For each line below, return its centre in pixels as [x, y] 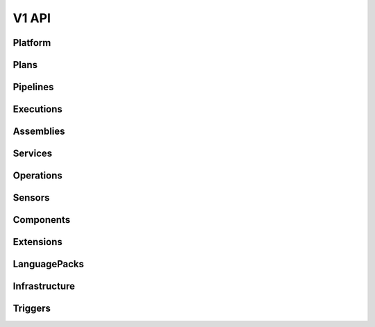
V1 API [32, 18]
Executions [37, 109]
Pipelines [33, 87]
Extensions [37, 242]
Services [33, 154]
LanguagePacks [49, 264]
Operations [37, 176]
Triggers [32, 309]
